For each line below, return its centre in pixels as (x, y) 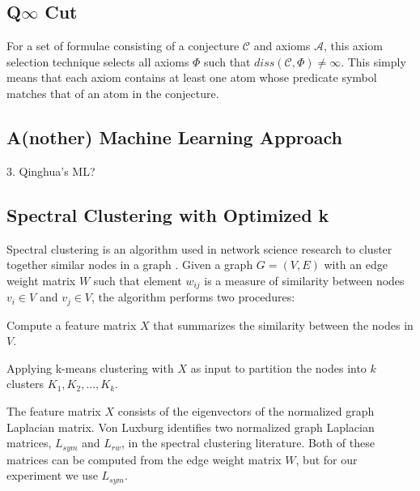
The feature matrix (54, 411)
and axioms (282, 46)
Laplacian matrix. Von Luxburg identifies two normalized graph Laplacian (191, 427)
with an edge (356, 265)
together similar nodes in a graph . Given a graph (130, 265)
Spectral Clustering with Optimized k (168, 214)
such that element (138, 280)
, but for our (327, 459)
